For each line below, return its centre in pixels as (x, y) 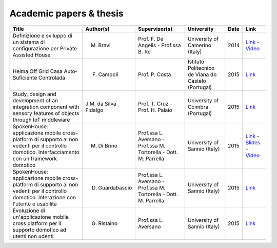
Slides (253, 142)
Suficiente (25, 78)
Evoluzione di (29, 211)
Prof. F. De (151, 39)
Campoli (108, 74)
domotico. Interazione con (44, 197)
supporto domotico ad (39, 230)
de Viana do (202, 74)
